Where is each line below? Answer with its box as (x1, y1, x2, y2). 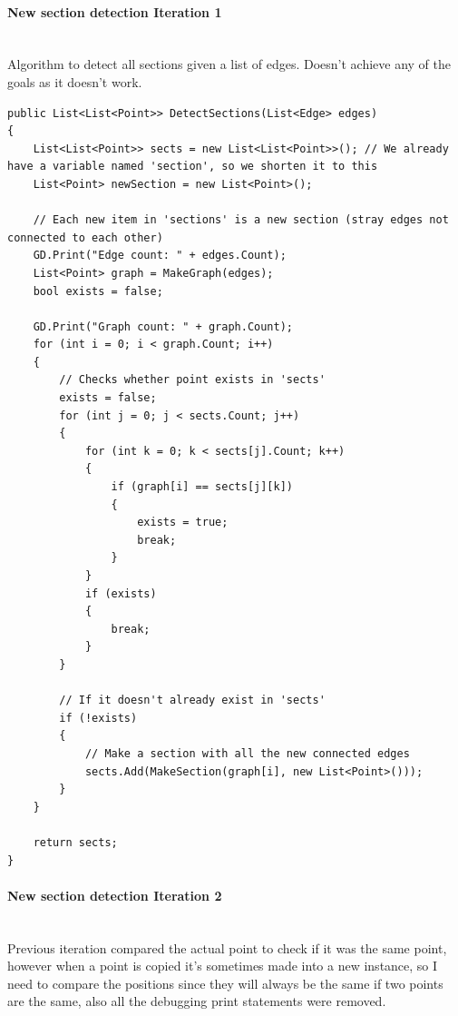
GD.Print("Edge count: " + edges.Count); (33, 249, 287, 262)
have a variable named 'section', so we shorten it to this (7, 160, 378, 173)
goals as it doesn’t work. (7, 72, 142, 91)
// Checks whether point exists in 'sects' (59, 373, 326, 387)
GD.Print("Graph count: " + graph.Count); (33, 320, 293, 333)
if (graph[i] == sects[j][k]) (111, 480, 293, 494)
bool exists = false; (33, 284, 163, 298)
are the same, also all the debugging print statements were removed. (7, 991, 386, 1011)
